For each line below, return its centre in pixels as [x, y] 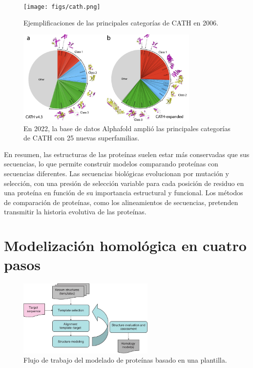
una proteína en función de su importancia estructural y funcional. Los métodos [124, 193]
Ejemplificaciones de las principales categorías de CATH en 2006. [121, 22]
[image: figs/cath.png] [62, 7]
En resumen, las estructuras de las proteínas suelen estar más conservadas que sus [127, 154]
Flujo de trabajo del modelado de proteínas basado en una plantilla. [125, 360]
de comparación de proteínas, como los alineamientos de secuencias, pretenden [121, 202]
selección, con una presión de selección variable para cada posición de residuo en [124, 183]
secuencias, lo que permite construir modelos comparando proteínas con [111, 164]
